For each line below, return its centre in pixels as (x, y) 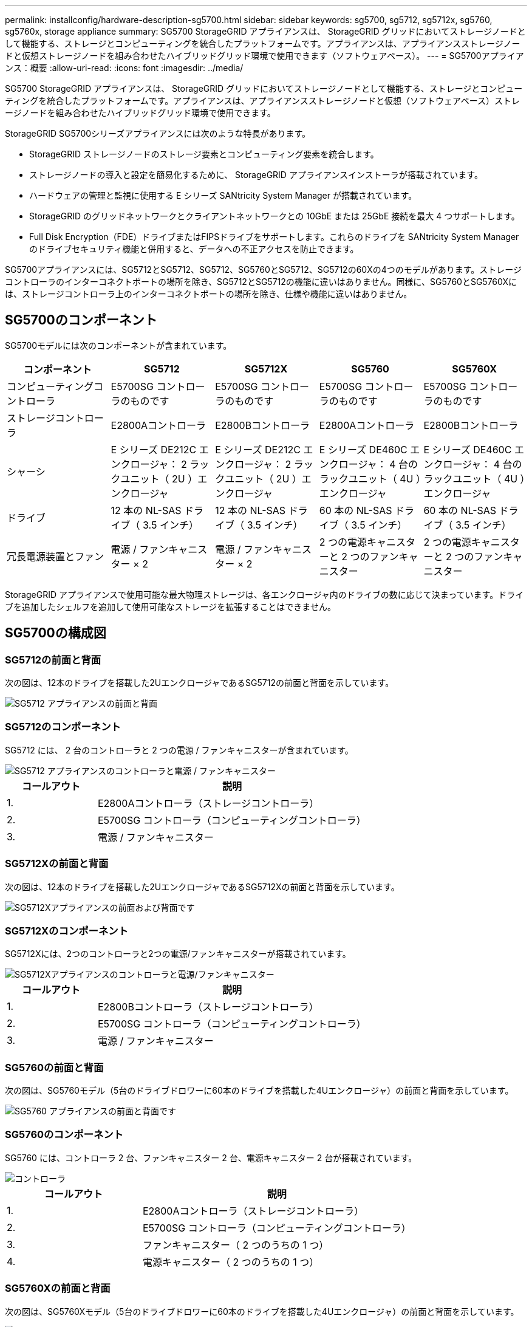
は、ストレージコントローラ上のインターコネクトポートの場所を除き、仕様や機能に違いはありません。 (209, 294)
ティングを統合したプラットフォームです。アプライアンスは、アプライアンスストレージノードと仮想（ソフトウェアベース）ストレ (263, 101)
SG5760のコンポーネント (64, 1135)
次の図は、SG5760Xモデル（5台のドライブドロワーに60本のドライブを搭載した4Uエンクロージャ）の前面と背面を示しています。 (262, 1311)
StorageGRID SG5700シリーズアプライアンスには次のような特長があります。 (158, 133)
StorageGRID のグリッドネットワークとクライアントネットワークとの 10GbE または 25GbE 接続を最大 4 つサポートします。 (275, 216)
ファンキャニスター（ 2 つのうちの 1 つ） (236, 1245)
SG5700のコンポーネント (81, 320)
